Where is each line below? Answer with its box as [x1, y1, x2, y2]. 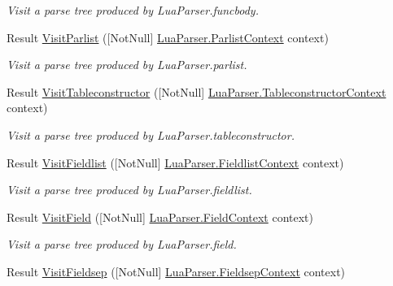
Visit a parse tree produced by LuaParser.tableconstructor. [7, 126, 295, 143]
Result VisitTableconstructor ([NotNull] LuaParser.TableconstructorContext [7, 83, 386, 100]
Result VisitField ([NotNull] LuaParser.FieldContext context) [7, 208, 313, 225]
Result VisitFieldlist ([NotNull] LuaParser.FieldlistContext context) [7, 154, 344, 171]
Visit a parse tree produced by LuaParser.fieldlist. [7, 181, 252, 198]
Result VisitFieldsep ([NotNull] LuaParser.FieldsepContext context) [7, 262, 346, 279]
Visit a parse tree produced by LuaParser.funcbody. [7, 2, 259, 18]
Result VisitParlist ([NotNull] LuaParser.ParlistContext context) [7, 28, 329, 45]
